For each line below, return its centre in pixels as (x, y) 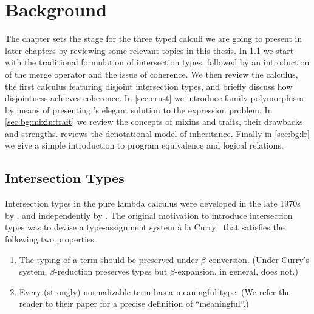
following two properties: (51, 239)
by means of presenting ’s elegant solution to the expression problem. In (139, 109)
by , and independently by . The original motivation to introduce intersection (149, 215)
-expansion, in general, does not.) (236, 271)
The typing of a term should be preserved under (109, 259)
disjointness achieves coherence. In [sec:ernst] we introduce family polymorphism (154, 98)
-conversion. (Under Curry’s (257, 259)
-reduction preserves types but (111, 271)
